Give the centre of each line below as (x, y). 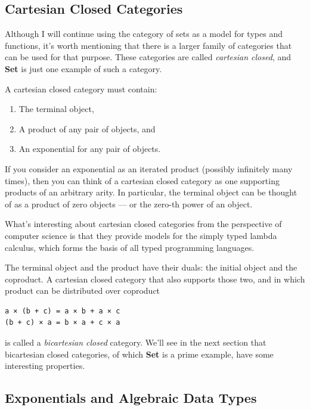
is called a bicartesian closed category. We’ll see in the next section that (136, 342)
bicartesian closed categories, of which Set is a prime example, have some (139, 354)
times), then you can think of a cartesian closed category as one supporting (142, 180)
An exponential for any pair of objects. (90, 149)
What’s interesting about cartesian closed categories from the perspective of (143, 224)
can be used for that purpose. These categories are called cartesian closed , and (148, 57)
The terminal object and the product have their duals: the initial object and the (151, 267)
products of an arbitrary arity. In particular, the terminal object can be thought (151, 192)
